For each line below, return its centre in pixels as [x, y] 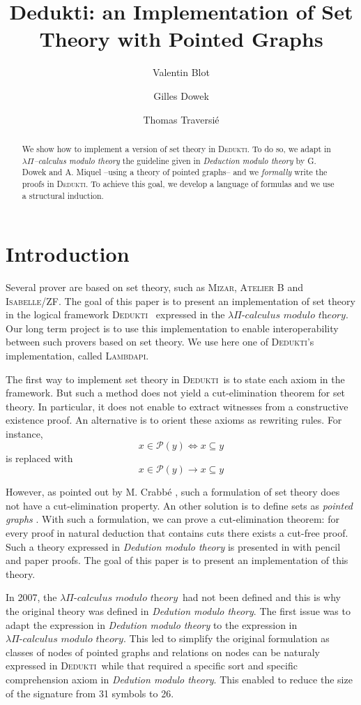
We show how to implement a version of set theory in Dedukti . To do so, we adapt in [176, 148]
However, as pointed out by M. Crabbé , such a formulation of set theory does [173, 492]
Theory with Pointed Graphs [181, 39]
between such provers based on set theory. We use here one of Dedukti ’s [160, 342]
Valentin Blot [181, 72]
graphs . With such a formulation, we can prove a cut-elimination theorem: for [172, 519]
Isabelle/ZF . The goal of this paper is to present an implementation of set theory [180, 300]
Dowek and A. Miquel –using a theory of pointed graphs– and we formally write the [175, 172]
